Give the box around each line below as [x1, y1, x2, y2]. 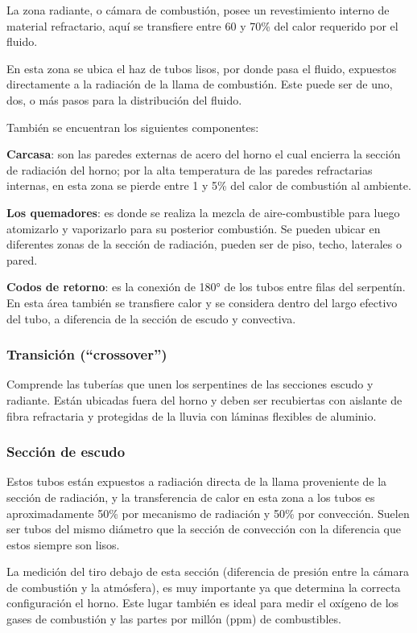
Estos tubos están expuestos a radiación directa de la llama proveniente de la [6, 473, 387, 490]
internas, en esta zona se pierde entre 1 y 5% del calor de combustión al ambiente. [6, 177, 411, 194]
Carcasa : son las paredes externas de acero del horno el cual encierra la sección [6, 146, 401, 162]
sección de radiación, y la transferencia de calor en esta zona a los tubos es [6, 488, 375, 505]
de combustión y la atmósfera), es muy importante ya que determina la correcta [6, 578, 401, 595]
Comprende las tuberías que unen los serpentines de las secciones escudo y [6, 376, 374, 393]
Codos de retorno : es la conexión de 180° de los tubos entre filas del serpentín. [6, 278, 406, 295]
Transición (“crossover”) [6, 344, 167, 364]
